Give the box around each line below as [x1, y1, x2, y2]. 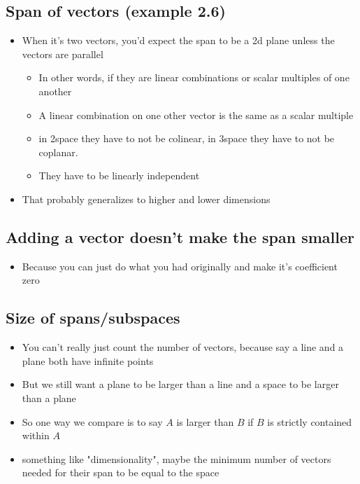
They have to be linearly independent [38, 168, 200, 183]
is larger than [176, 414, 234, 429]
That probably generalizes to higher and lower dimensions [22, 191, 271, 206]
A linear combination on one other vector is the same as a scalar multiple [38, 107, 354, 122]
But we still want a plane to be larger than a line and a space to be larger [22, 377, 339, 392]
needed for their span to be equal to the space [22, 465, 219, 480]
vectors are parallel [22, 46, 103, 61]
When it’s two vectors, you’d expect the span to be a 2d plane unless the [22, 33, 335, 48]
